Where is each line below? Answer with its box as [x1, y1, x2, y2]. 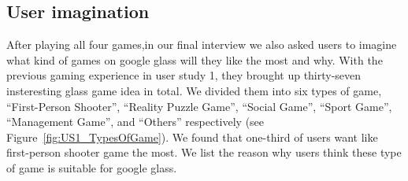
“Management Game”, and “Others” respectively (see [6, 113, 265, 130]
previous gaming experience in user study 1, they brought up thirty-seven [6, 67, 362, 83]
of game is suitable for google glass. [6, 159, 177, 175]
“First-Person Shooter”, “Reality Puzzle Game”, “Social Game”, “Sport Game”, [6, 98, 392, 114]
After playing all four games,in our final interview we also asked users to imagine [6, 36, 397, 53]
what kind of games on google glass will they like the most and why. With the [6, 51, 383, 68]
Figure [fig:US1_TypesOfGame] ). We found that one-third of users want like [6, 128, 378, 145]
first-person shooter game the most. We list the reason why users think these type [6, 144, 402, 161]
